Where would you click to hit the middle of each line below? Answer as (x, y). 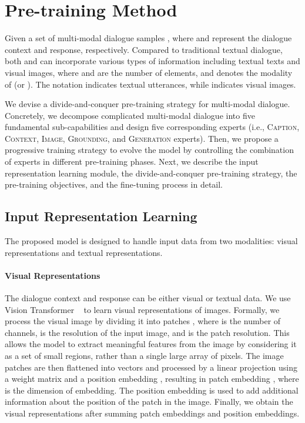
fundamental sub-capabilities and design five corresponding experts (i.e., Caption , (152, 127)
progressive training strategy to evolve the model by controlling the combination (149, 150)
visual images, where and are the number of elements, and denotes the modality (149, 72)
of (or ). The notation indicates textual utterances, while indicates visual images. (150, 84)
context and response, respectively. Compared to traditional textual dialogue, (144, 49)
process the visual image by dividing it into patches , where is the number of (143, 321)
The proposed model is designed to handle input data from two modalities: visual (151, 241)
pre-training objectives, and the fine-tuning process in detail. (114, 184)
